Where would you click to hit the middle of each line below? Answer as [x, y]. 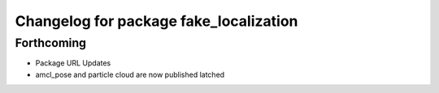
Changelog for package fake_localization [156, 21]
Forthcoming [51, 43]
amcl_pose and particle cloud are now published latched [130, 74]
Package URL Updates [73, 63]
